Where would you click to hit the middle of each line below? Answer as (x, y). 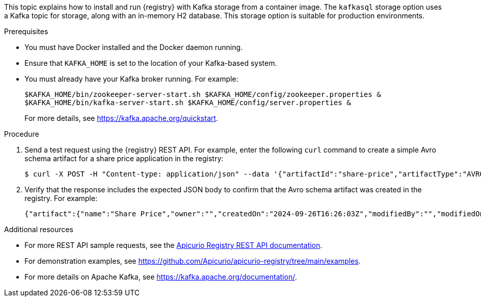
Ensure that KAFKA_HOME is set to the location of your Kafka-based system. (151, 63)
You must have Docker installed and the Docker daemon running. (134, 47)
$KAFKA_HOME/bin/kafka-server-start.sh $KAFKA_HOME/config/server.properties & (188, 103)
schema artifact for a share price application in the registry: (124, 158)
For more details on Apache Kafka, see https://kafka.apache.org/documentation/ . (161, 277)
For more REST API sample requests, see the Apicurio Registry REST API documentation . (173, 245)
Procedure (22, 134)
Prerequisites (26, 31)
